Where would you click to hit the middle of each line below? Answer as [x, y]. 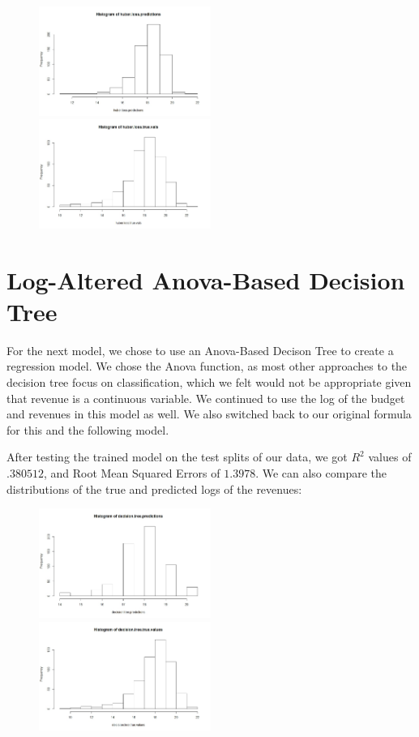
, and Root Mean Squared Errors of [132, 473]
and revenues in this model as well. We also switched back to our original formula [209, 414]
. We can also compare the [321, 473]
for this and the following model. [88, 429]
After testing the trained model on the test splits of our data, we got [177, 457]
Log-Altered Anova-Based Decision [206, 279]
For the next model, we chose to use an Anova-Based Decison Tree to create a [200, 350]
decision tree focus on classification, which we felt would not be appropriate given [209, 382]
